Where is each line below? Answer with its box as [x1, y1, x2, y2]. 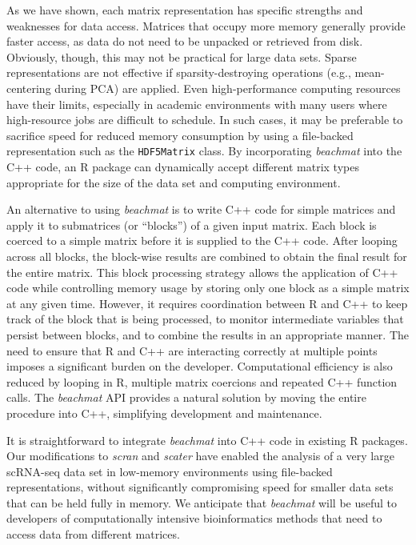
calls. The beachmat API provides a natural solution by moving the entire [6, 389, 366, 406]
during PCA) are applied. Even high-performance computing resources [54, 79, 401, 96]
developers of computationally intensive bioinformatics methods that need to [6, 510, 382, 527]
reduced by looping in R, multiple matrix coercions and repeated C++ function [6, 373, 398, 390]
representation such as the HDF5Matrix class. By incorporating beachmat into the [6, 142, 402, 159]
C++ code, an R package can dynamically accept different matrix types [6, 158, 359, 174]
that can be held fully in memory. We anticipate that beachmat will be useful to [6, 494, 398, 511]
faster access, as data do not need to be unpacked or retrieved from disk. [6, 33, 363, 50]
